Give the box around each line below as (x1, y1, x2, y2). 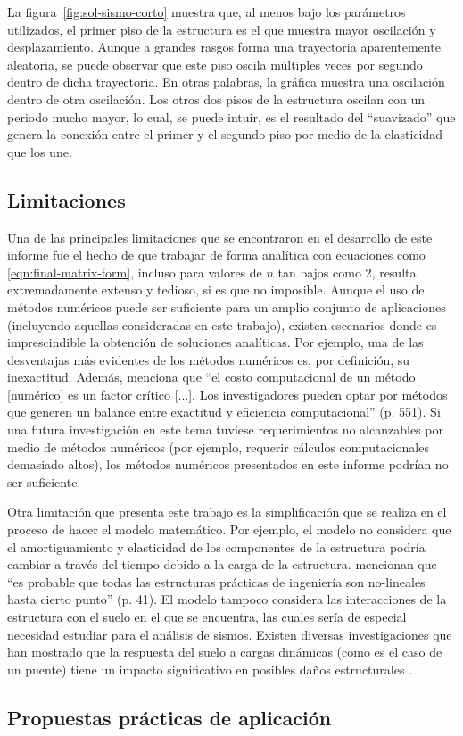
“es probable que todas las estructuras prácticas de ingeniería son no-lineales (7, 572, 426, 591)
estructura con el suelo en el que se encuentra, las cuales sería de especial (7, 608, 407, 626)
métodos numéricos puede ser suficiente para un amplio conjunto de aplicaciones (7, 297, 446, 316)
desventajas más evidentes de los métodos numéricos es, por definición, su (7, 350, 410, 368)
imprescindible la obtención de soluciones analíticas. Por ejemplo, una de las (7, 333, 424, 351)
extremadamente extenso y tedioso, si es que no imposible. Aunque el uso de (7, 280, 425, 299)
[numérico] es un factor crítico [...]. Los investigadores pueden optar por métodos (7, 385, 448, 403)
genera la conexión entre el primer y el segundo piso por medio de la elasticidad (7, 125, 443, 144)
